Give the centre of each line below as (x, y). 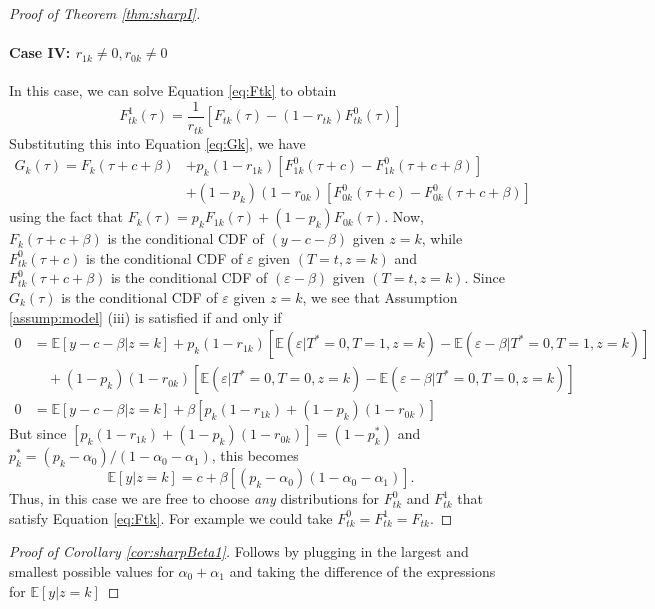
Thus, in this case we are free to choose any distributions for (194, 498)
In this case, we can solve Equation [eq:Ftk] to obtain (173, 90)
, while (442, 238)
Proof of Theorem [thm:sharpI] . (105, 13)
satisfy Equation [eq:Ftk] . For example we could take (171, 517)
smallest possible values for (91, 571)
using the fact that (66, 216)
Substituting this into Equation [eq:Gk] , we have (157, 142)
